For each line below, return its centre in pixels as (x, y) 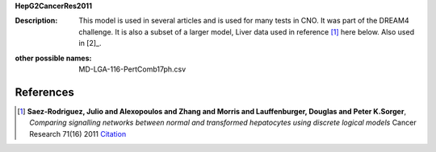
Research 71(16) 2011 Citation (78, 134)
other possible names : (53, 58)
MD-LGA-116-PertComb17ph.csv (132, 69)
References (44, 92)
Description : (36, 21)
